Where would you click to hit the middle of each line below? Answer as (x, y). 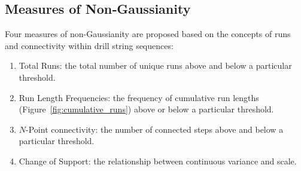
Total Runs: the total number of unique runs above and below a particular (155, 65)
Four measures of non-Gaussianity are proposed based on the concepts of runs (148, 34)
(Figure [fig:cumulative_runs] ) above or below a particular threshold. (146, 109)
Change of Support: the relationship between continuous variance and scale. (158, 161)
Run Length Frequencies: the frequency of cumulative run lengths (139, 97)
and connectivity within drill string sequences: (89, 45)
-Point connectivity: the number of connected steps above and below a (155, 129)
